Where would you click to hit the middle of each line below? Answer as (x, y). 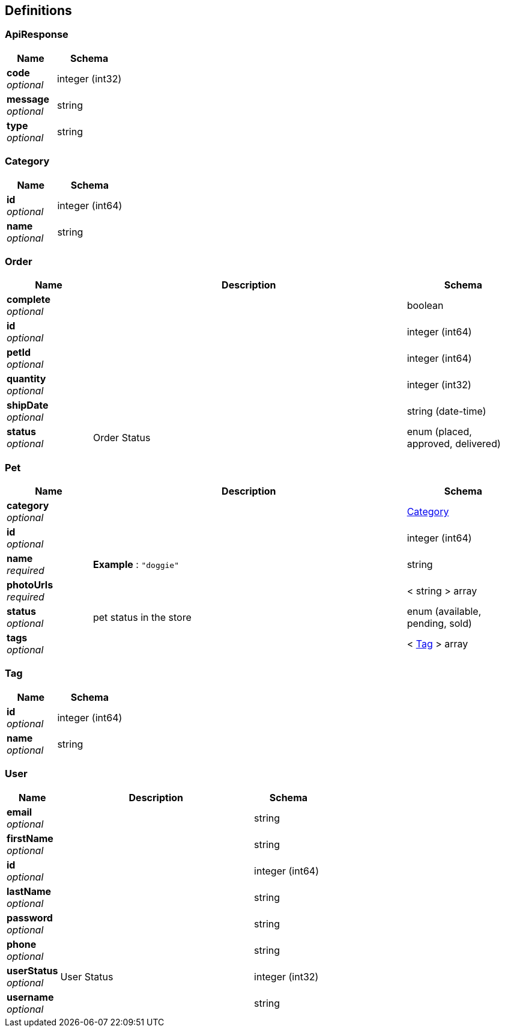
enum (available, (444, 612)
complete (29, 300)
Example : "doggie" (136, 565)
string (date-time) (446, 411)
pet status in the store (142, 618)
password (30, 918)
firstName (30, 838)
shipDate (28, 405)
